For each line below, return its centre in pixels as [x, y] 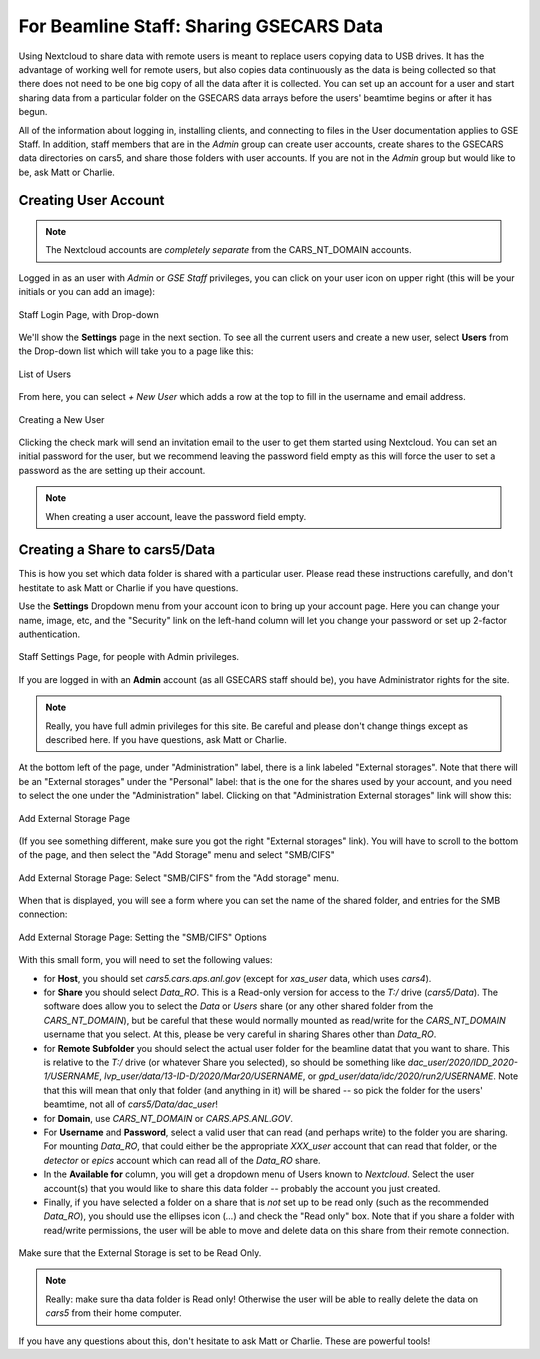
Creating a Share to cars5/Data [116, 550]
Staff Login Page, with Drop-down [88, 314]
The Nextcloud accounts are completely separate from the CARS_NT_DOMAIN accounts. [228, 250]
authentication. [49, 634]
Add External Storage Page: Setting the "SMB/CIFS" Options [142, 937]
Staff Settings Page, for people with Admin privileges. [129, 657]
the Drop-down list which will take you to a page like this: [136, 351]
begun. [33, 112]
